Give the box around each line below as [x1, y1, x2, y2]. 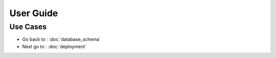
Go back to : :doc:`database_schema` [22, 36, 101, 42]
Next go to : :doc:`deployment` [22, 43, 87, 49]
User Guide [9, 8, 58, 19]
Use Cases [9, 22, 47, 31]
